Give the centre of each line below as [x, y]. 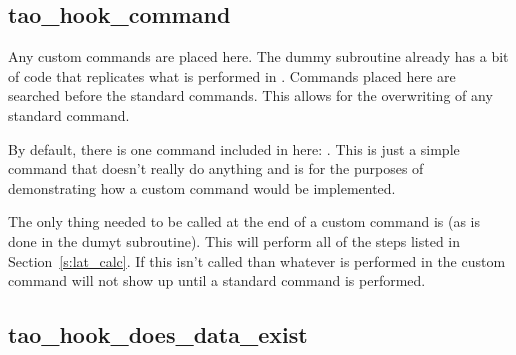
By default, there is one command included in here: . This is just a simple [234, 148]
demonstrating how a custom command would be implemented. [202, 187]
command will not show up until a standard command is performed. [217, 280]
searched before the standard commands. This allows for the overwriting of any [250, 95]
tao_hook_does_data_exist [158, 334]
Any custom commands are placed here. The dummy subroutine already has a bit [258, 56]
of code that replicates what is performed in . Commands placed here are [232, 75]
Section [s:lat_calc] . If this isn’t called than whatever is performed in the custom [257, 260]
